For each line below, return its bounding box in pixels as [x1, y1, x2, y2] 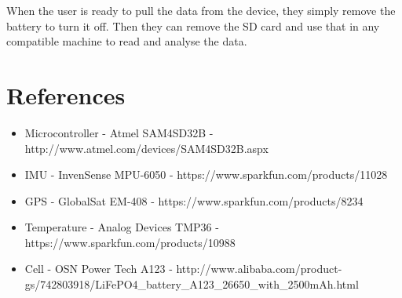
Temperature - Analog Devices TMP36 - [24, 219, 219, 235]
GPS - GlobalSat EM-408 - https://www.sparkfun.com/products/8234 [24, 192, 364, 209]
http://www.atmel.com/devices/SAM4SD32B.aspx [24, 140, 269, 156]
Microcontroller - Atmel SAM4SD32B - [24, 124, 214, 140]
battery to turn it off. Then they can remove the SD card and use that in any [6, 17, 380, 34]
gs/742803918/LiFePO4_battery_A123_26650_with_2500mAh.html [24, 276, 359, 293]
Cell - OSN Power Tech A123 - [24, 260, 173, 277]
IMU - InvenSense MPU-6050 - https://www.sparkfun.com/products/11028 [24, 166, 388, 183]
